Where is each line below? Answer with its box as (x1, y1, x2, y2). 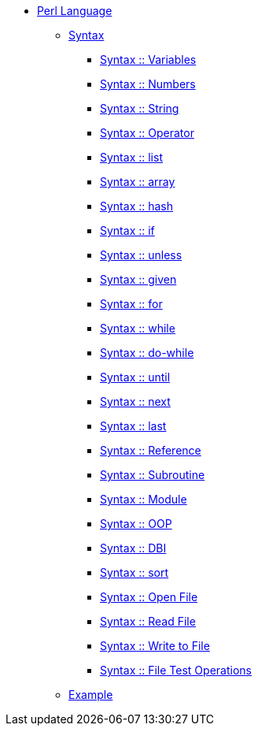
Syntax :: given (100, 273, 177, 286)
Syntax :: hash (100, 199, 174, 213)
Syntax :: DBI (100, 541, 167, 555)
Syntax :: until (100, 370, 171, 384)
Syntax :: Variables (100, 53, 197, 66)
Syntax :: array (100, 175, 175, 188)
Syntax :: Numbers (100, 77, 196, 91)
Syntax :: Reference (100, 444, 201, 457)
